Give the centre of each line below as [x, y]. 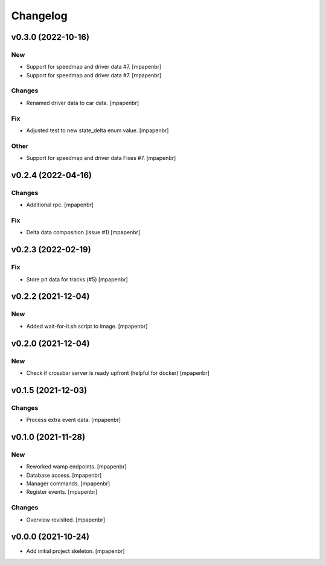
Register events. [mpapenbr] [62, 492]
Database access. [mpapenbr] [64, 475]
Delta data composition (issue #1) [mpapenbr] [83, 232]
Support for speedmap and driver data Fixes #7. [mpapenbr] [101, 158]
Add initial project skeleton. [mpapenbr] [75, 551]
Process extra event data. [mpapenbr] [73, 420]
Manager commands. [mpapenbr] [68, 484]
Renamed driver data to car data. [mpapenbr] [83, 103]
